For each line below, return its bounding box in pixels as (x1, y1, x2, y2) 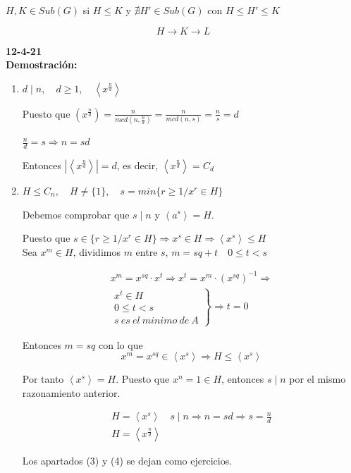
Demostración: (6, 57, 78, 72)
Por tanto (22, 371, 64, 386)
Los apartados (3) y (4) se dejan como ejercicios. (22, 453, 233, 468)
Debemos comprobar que (22, 207, 130, 221)
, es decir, (116, 157, 159, 172)
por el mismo (289, 371, 346, 386)
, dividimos (73, 244, 121, 259)
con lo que (99, 337, 143, 352)
